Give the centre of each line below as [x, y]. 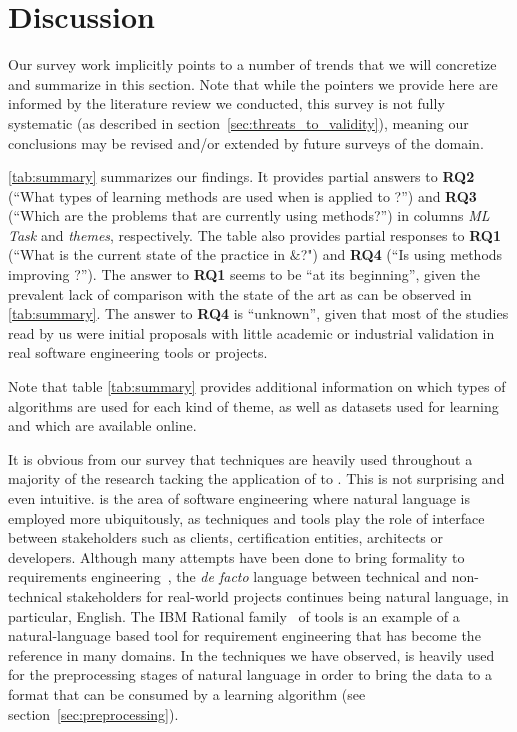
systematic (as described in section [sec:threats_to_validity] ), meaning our [238, 122]
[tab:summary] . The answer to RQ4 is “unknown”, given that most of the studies [258, 313]
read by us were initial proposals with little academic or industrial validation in [251, 332]
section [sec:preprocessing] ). [93, 713]
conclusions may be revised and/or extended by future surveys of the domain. [246, 142]
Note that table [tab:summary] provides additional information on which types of [257, 386]
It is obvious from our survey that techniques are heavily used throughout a [240, 458]
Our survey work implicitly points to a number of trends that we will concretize [252, 64]
